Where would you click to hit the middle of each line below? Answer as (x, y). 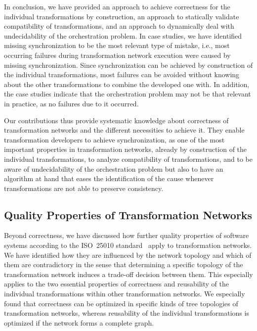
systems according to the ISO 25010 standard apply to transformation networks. (128, 245)
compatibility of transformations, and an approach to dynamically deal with (119, 26)
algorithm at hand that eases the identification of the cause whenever (109, 178)
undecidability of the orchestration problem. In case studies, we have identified (123, 35)
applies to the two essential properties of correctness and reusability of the (116, 284)
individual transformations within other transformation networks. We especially (125, 294)
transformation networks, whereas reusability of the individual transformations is (127, 313)
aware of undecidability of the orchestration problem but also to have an (114, 168)
